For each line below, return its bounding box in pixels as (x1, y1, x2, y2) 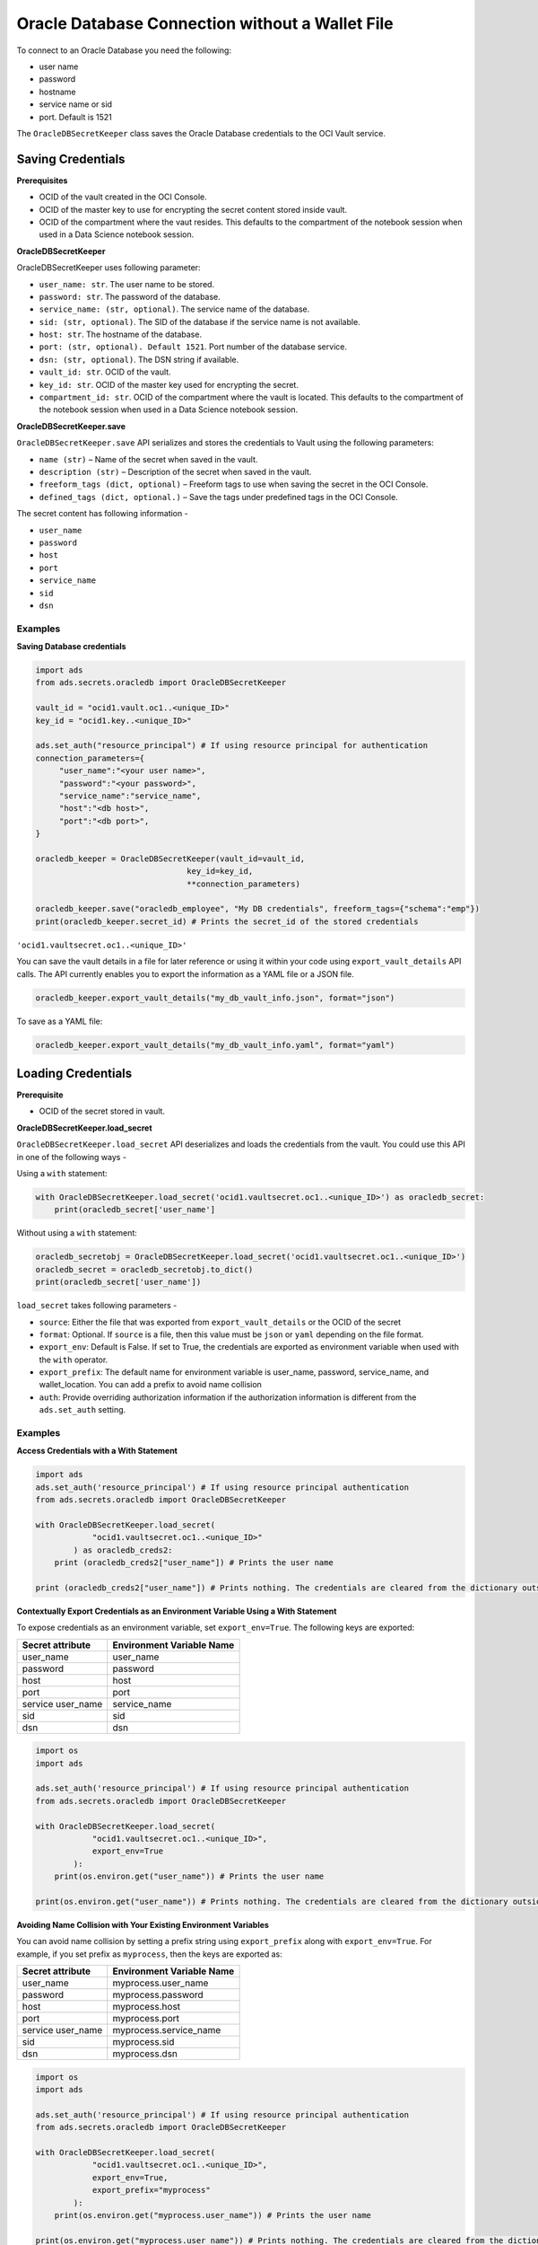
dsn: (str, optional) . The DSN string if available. (39, 354, 239, 365)
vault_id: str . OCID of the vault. (39, 366, 171, 377)
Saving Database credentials (16, 641, 126, 652)
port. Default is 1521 (39, 111, 112, 122)
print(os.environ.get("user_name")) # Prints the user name (54, 1871, 325, 1881)
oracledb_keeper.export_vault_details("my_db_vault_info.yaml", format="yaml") (35, 1040, 395, 1050)
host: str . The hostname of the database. (39, 329, 202, 340)
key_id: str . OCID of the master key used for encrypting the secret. (39, 379, 299, 390)
